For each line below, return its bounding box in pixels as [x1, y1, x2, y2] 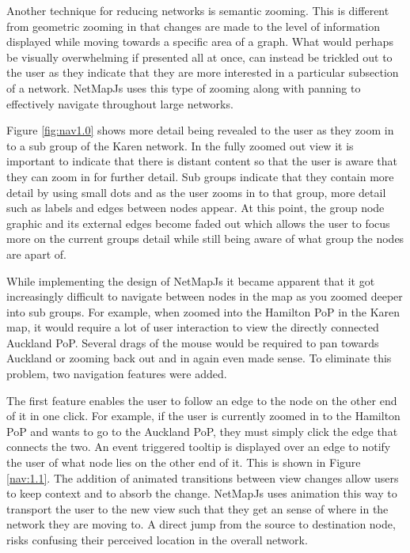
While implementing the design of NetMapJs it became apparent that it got [6, 272, 375, 289]
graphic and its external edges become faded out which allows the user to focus [6, 214, 390, 231]
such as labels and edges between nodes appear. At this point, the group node [6, 199, 385, 216]
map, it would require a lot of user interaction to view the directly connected [6, 319, 379, 335]
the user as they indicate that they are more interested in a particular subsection [6, 64, 399, 81]
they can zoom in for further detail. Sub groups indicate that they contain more [6, 168, 394, 184]
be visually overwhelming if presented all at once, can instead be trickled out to [6, 48, 393, 65]
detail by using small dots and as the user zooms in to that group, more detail [6, 184, 386, 200]
